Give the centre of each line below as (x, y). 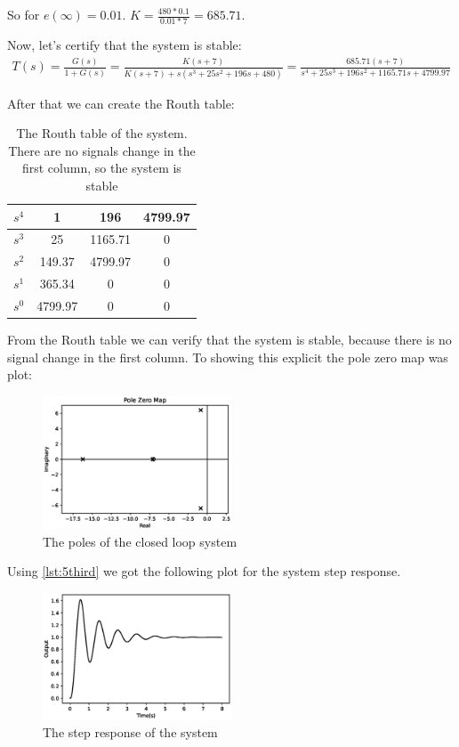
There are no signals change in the (102, 150)
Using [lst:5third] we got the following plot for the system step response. (204, 571)
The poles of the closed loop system (140, 541)
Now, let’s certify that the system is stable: (125, 45)
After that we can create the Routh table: (121, 103)
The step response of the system (130, 731)
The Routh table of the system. (102, 133)
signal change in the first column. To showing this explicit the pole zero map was (228, 357)
